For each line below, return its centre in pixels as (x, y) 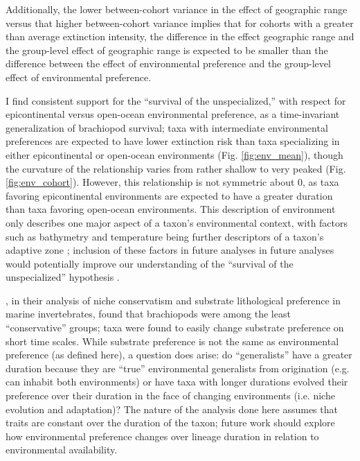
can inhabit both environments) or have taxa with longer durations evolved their (177, 382)
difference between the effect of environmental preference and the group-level (168, 63)
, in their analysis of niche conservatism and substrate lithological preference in (173, 300)
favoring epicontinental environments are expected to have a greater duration (169, 195)
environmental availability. (62, 450)
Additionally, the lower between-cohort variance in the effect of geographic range (177, 9)
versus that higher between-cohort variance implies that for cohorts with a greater (180, 23)
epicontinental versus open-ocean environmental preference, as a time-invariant (173, 114)
